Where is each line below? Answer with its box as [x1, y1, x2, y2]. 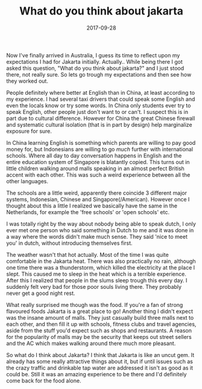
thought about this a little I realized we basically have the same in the [6, 202, 178, 209]
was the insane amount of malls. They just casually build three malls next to [6, 314, 194, 321]
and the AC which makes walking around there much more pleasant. [6, 340, 176, 347]
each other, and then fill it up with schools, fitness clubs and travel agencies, [6, 320, 197, 327]
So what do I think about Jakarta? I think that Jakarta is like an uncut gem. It [6, 351, 195, 358]
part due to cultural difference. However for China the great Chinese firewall [6, 115, 195, 122]
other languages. [6, 177, 49, 185]
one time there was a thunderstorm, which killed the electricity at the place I [6, 264, 195, 271]
